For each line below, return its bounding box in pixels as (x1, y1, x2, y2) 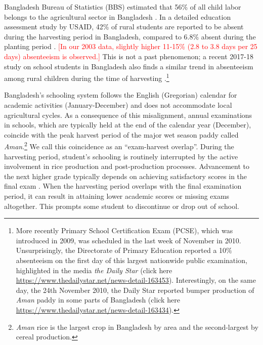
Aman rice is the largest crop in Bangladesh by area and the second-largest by (16, 321, 258, 332)
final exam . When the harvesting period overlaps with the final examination (4, 181, 242, 191)
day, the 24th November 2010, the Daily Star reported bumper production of (16, 284, 254, 295)
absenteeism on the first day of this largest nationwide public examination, (16, 254, 247, 265)
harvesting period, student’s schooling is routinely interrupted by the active (4, 151, 238, 161)
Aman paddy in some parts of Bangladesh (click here (16, 294, 180, 305)
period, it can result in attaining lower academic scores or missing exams (4, 191, 230, 201)
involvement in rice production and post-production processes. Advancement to (4, 161, 250, 171)
